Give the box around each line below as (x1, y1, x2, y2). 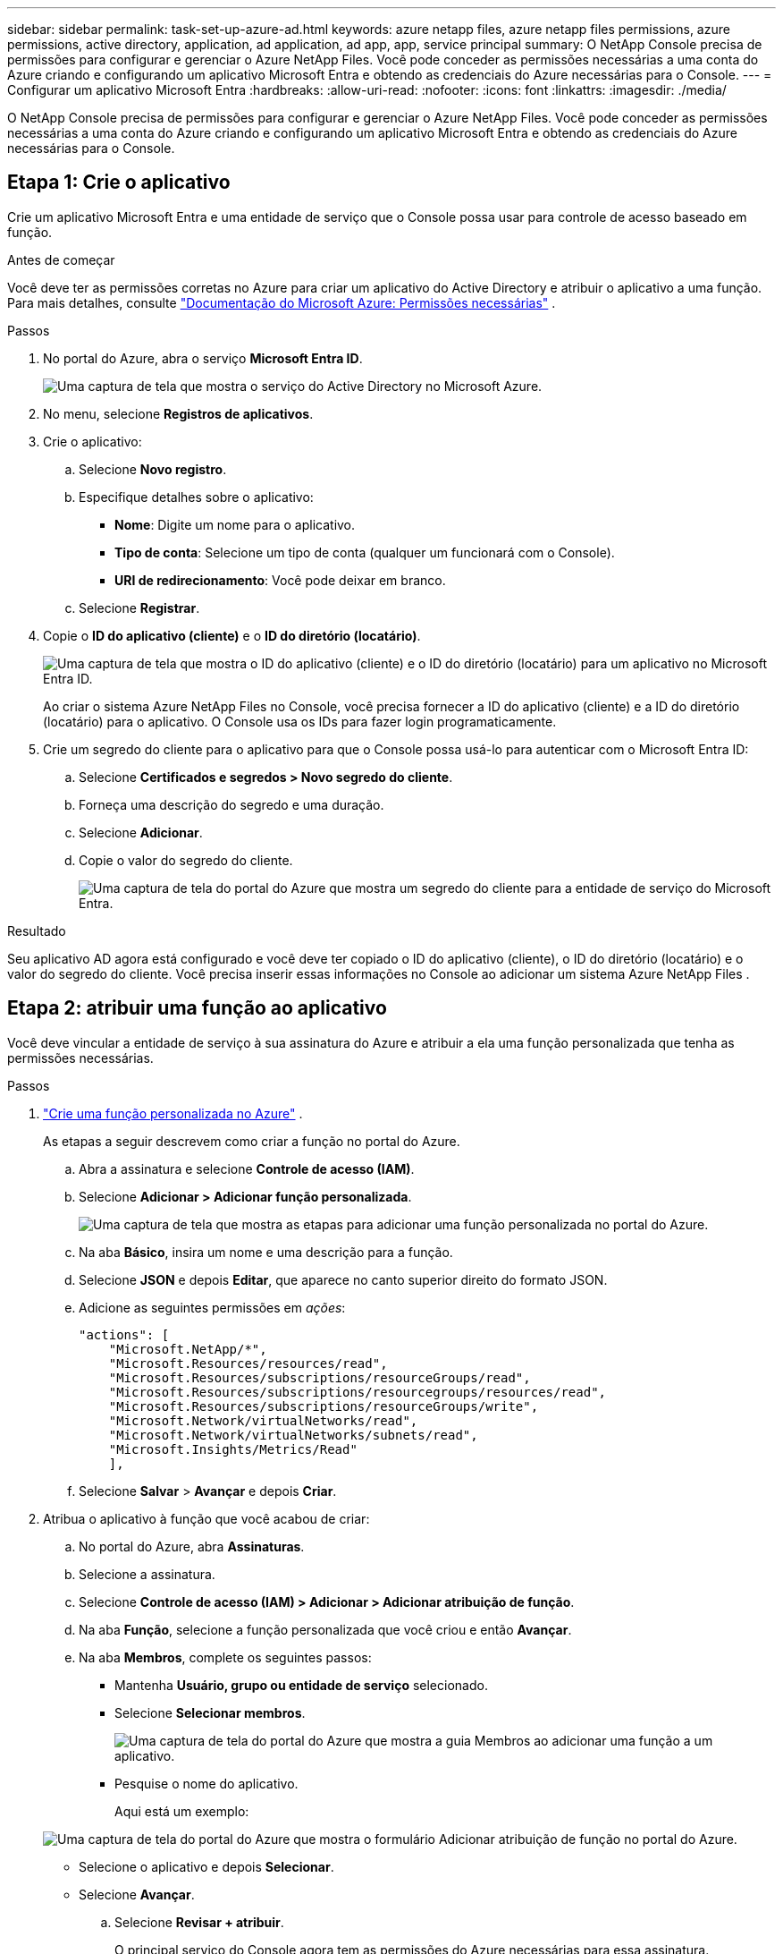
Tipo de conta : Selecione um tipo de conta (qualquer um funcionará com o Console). (114, 544, 615, 560)
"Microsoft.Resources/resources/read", (108, 1355, 388, 1371)
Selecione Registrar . (79, 599, 200, 616)
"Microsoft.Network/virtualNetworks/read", (108, 1413, 418, 1428)
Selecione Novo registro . (79, 461, 227, 477)
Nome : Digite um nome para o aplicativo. (114, 516, 356, 532)
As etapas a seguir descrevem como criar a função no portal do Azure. (43, 1133, 460, 1149)
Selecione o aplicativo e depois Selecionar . (79, 1858, 334, 1874)
